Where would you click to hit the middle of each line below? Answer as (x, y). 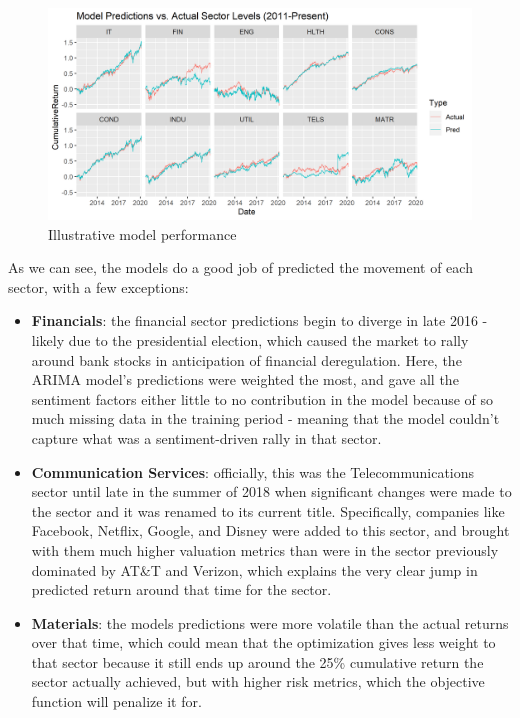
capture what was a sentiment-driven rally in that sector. (206, 437)
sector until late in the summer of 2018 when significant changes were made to (271, 491)
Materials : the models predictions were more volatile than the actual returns (270, 622)
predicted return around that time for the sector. (181, 589)
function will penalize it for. (116, 701)
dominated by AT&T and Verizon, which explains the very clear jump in (254, 569)
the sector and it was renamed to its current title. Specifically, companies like (268, 510)
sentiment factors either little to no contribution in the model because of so (262, 398)
